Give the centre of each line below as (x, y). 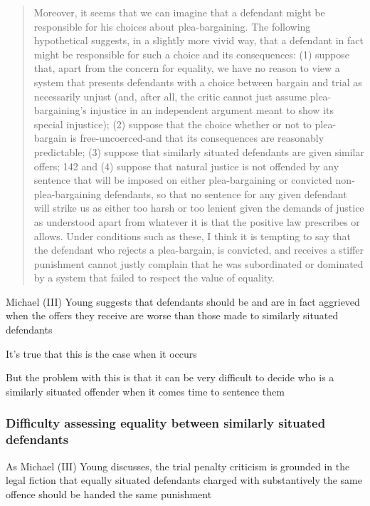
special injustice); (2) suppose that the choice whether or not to (173, 124)
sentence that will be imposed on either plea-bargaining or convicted (183, 180)
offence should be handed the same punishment (109, 494)
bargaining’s (60, 110)
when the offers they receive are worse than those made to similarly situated (172, 315)
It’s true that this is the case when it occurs (101, 353)
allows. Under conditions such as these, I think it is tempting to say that (192, 236)
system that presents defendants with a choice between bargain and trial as (198, 82)
